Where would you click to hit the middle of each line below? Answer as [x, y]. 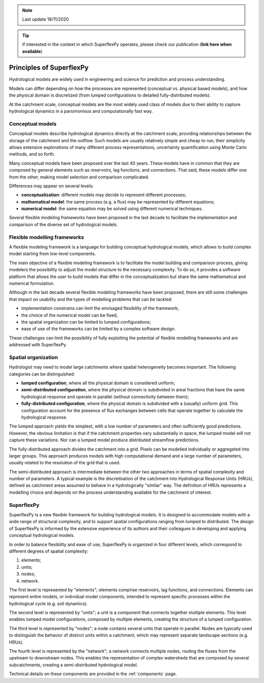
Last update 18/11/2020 [46, 19]
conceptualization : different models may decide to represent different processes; [104, 195]
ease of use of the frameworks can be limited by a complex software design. [99, 329]
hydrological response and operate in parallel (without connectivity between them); [105, 397]
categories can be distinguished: [42, 374]
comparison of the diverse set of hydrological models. [64, 224]
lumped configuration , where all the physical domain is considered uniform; [98, 383]
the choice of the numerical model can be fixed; [70, 315]
